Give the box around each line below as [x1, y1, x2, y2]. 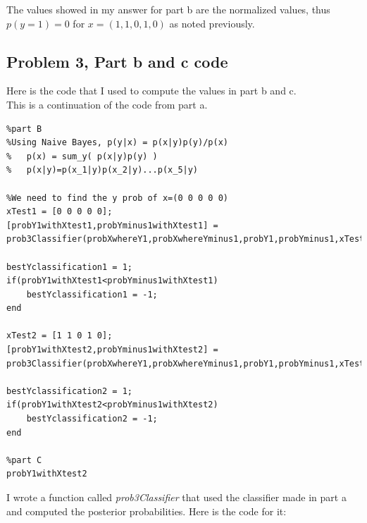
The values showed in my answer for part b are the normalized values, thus [6, 2, 330, 16]
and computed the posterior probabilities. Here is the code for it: [6, 503, 287, 518]
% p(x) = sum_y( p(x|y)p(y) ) [6, 151, 158, 161]
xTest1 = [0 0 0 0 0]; [6, 207, 113, 217]
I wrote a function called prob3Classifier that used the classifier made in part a [6, 490, 347, 505]
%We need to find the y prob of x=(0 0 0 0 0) [6, 192, 228, 203]
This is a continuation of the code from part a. [6, 97, 208, 111]
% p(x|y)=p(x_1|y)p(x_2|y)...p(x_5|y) [6, 165, 199, 176]
